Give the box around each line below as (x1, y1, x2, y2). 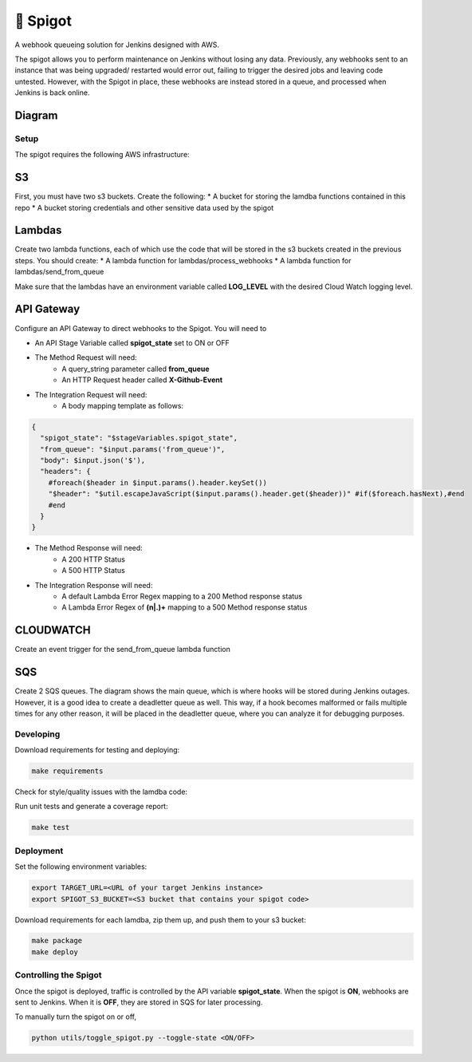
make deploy (31, 947, 79, 957)
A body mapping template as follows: (61, 401, 183, 410)
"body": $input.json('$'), (40, 456, 146, 465)
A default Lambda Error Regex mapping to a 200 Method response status (61, 591, 303, 601)
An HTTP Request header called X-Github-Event (61, 375, 223, 385)
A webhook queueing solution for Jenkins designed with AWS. (14, 40, 219, 49)
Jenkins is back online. (14, 88, 90, 97)
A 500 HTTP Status (61, 566, 125, 575)
